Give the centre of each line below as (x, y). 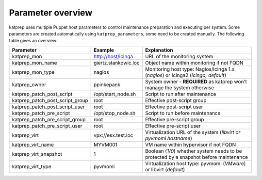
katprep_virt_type (32, 166)
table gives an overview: (33, 41)
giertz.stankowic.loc (117, 63)
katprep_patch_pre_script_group (49, 119)
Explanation (159, 50)
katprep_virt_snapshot (37, 154)
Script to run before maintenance (183, 113)
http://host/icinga (113, 56)
